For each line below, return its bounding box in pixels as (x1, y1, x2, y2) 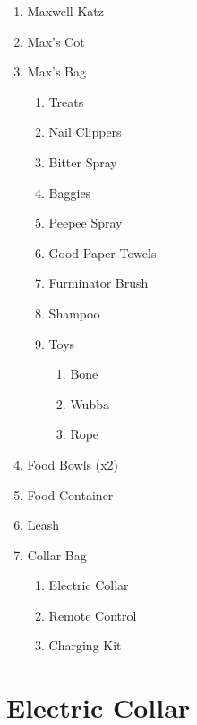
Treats (48, 92, 84, 111)
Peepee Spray (48, 213, 123, 232)
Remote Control (48, 605, 137, 624)
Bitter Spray (48, 152, 117, 171)
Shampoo (48, 303, 100, 322)
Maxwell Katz (27, 2, 104, 20)
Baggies (48, 183, 91, 201)
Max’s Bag (27, 62, 87, 81)
